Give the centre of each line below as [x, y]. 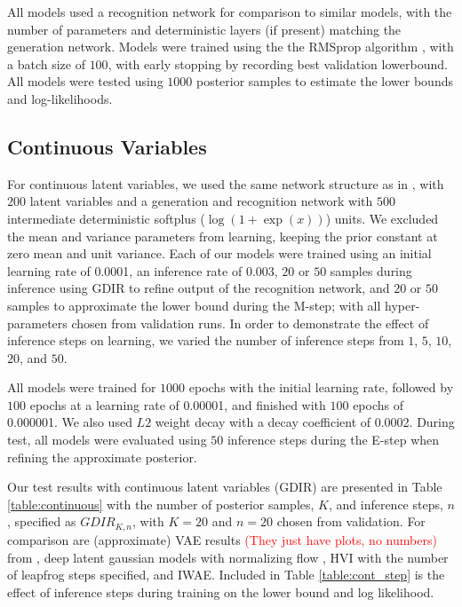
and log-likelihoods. [60, 98]
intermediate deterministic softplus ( [106, 218]
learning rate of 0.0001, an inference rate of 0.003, [143, 270]
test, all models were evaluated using [107, 440]
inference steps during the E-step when [333, 440]
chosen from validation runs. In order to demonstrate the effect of [250, 323]
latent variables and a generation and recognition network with [201, 201]
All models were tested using [85, 81]
